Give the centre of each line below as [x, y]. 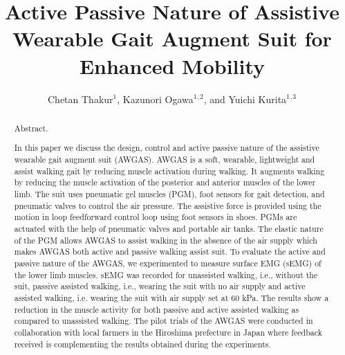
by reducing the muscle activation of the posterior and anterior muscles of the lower [165, 182]
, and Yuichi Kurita [245, 99]
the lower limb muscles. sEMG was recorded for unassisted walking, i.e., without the [166, 274]
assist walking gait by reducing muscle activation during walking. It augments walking [169, 171]
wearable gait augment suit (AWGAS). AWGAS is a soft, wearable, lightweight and [165, 160]
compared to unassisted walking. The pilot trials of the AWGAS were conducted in [164, 321]
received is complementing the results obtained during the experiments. [142, 344]
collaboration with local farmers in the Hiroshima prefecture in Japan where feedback [168, 332]
